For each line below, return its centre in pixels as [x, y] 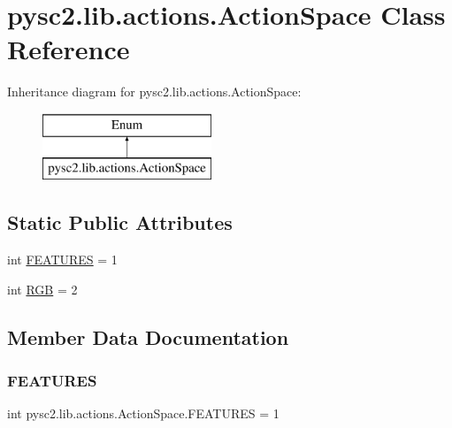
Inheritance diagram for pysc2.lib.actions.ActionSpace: [154, 92]
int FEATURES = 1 [62, 260]
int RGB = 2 [42, 289]
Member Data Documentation [148, 336]
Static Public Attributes [120, 222]
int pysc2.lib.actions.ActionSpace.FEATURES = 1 [143, 413]
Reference [69, 49]
